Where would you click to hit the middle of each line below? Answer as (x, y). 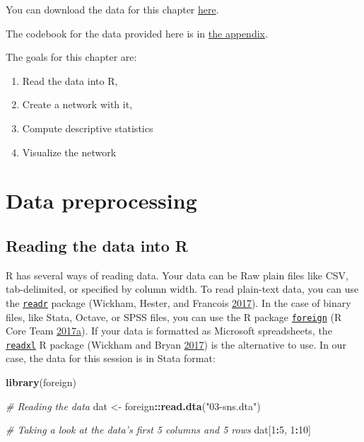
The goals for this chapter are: (71, 57)
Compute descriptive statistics (88, 128)
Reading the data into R (97, 245)
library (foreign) (41, 382)
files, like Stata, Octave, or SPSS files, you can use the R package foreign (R (174, 316)
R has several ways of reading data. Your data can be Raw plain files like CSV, (177, 275)
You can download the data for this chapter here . (112, 9)
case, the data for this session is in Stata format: (111, 358)
